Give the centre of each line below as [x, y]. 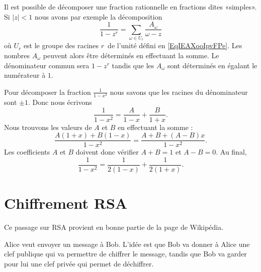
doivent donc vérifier [107, 152]
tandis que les [133, 65]
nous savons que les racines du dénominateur [179, 92]
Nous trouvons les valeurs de [48, 127]
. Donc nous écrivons [60, 102]
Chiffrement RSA [66, 203]
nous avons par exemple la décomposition [98, 16]
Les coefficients [27, 152]
